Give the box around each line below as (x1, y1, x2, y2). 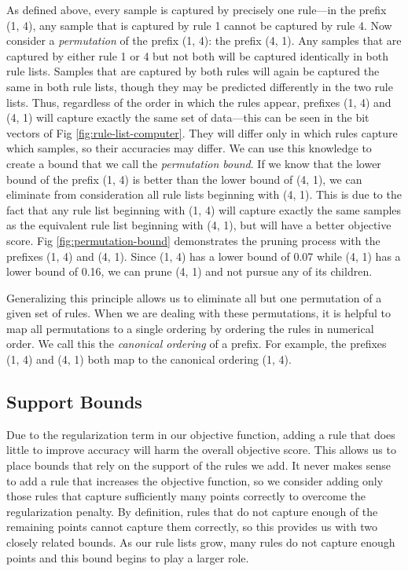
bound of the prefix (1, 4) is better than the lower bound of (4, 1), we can (6, 170, 362, 187)
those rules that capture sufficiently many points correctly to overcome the (6, 488, 366, 504)
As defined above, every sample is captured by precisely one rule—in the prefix (6, 2, 387, 17)
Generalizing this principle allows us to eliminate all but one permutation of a (6, 289, 382, 306)
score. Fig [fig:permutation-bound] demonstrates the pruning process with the (6, 232, 380, 248)
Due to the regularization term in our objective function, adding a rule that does (6, 426, 395, 442)
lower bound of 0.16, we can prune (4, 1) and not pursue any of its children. (6, 263, 373, 280)
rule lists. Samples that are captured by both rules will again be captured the (6, 63, 380, 79)
